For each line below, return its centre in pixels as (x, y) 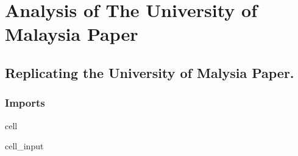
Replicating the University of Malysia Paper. (150, 72)
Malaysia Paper (72, 34)
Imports (25, 103)
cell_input (24, 146)
